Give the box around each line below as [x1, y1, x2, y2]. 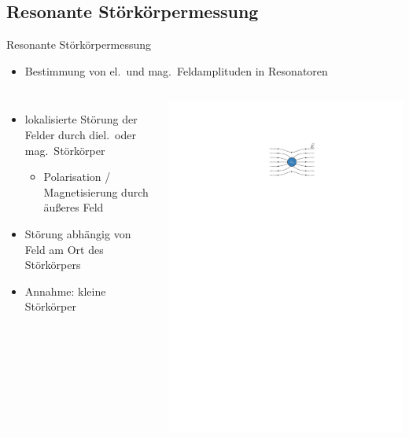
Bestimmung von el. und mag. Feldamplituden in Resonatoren [24, 62, 328, 79]
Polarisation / [43, 168, 111, 185]
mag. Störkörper [24, 142, 105, 158]
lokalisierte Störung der [24, 111, 138, 127]
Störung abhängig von [24, 225, 131, 241]
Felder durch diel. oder [24, 126, 136, 142]
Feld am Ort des [24, 241, 104, 257]
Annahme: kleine [24, 282, 106, 299]
